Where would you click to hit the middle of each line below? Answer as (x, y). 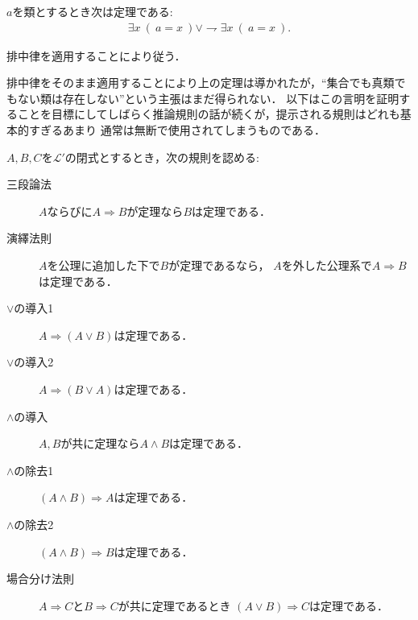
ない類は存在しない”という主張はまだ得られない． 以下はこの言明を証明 (208, 98)
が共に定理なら (100, 443)
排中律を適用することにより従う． (96, 55)
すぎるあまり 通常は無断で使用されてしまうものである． (177, 130)
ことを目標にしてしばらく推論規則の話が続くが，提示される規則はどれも (209, 114)
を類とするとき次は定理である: (93, 11)
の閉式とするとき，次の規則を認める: (162, 157)
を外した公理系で (327, 265)
